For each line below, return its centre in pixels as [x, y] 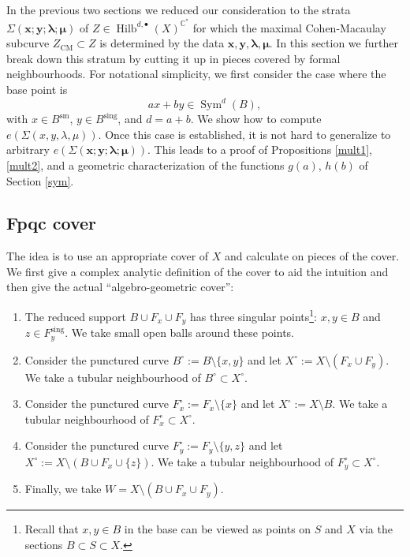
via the [376, 529]
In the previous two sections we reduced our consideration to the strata [179, 9]
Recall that [52, 529]
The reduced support [75, 316]
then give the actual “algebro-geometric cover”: [120, 287]
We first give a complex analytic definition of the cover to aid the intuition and [198, 271]
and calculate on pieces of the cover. [312, 256]
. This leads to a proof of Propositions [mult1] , [260, 150]
